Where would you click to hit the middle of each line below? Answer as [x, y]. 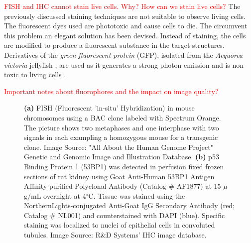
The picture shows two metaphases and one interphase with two [122, 127]
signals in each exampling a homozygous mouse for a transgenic [121, 137]
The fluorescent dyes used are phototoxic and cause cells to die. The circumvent [126, 26]
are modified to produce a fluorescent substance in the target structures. [114, 45]
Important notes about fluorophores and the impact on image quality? [111, 91]
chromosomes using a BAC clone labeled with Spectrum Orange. [123, 117]
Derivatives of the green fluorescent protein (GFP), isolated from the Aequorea [124, 55]
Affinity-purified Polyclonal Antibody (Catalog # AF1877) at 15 [123, 186]
